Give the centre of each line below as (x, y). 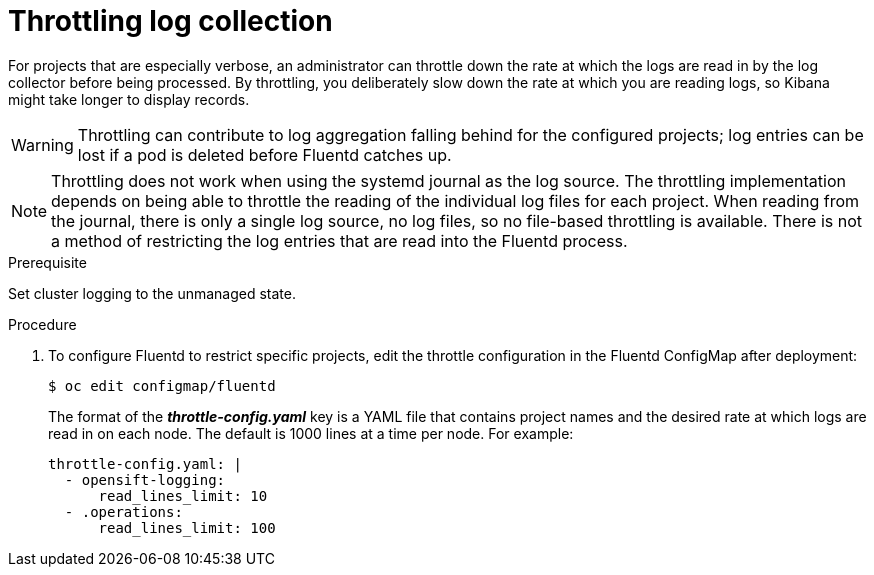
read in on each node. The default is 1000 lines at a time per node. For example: (311, 433)
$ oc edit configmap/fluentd (162, 385)
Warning (42, 144)
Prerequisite (47, 262)
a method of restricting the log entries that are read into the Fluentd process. (339, 240)
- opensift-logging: (145, 479)
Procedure (42, 324)
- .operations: (123, 511)
